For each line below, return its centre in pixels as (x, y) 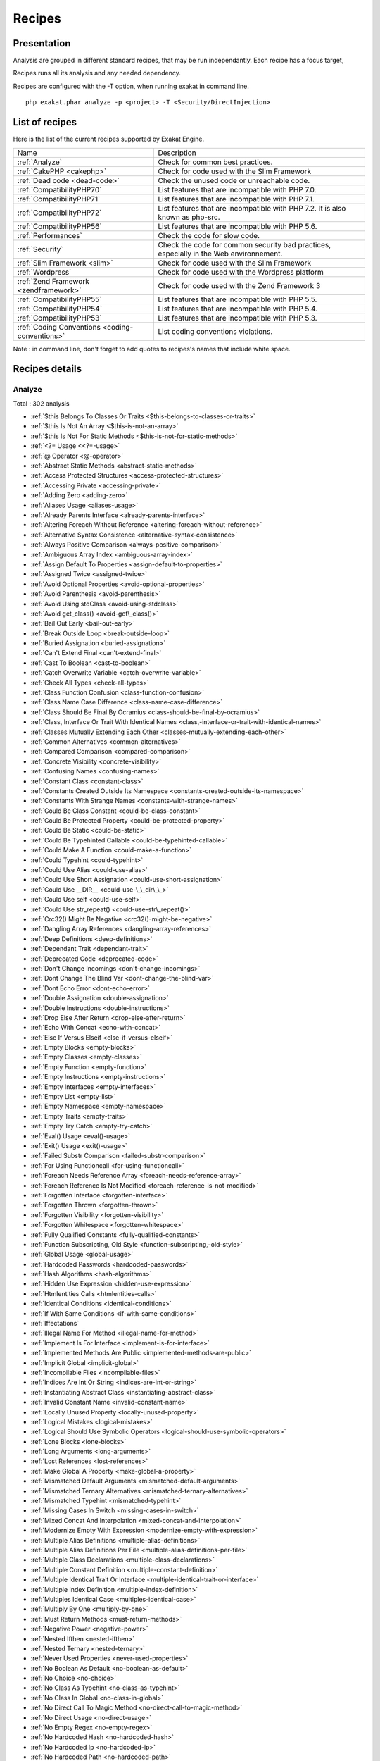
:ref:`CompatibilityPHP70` (59, 189)
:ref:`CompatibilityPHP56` (59, 226)
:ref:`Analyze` (40, 162)
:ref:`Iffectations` (55, 1324)
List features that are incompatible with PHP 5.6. (237, 226)
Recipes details (47, 369)
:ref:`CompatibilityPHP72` (59, 213)
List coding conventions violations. (215, 331)
